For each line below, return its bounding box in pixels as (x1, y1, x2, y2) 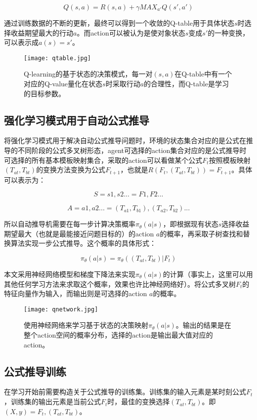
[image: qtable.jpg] (24, 54, 91, 62)
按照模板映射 (209, 154, 251, 165)
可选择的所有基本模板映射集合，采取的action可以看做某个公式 (4, 154, 203, 165)
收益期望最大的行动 (10, 27, 73, 38)
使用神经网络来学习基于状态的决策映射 (24, 320, 148, 330)
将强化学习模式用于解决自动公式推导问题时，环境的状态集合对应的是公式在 (4, 135, 246, 146)
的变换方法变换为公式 (36, 164, 106, 175)
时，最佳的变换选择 (107, 396, 170, 407)
